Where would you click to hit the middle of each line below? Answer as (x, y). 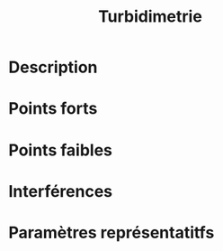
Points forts (53, 109)
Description (53, 67)
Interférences (61, 191)
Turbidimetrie (150, 17)
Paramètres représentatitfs (111, 232)
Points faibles (61, 150)
